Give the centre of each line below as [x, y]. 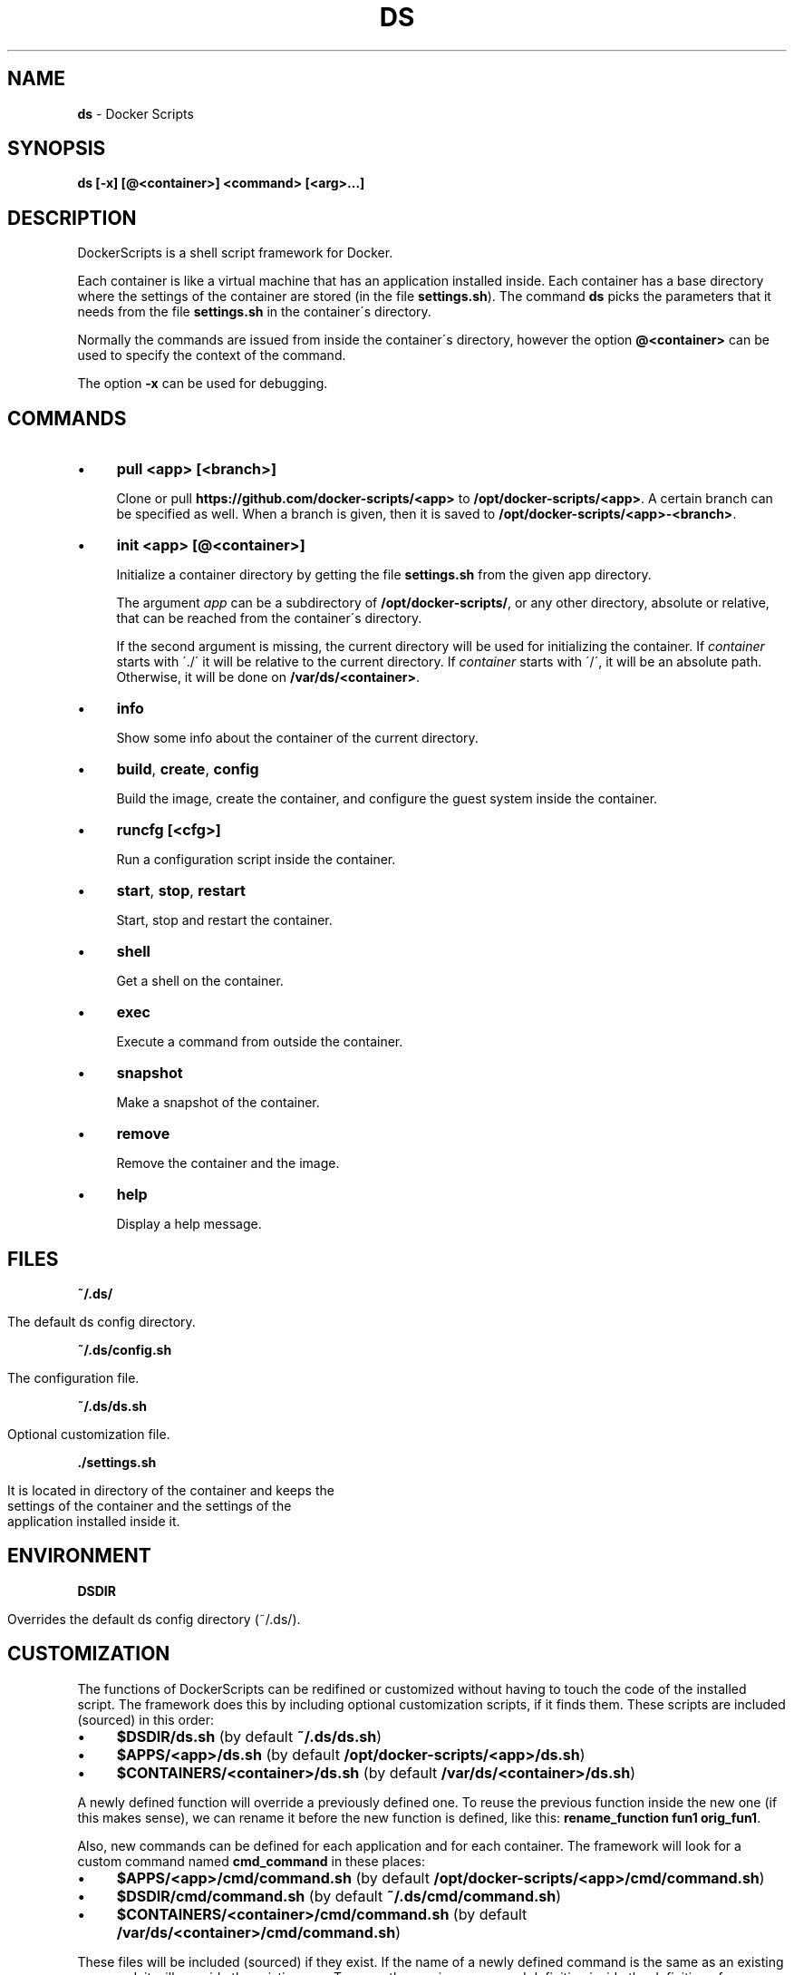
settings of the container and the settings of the [150, 1505]
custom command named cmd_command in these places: [252, 1861]
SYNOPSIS [57, 149]
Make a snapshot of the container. [218, 1103]
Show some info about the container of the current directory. [297, 738]
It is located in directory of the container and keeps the [171, 1490]
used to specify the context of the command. [212, 355]
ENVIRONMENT [79, 1556]
